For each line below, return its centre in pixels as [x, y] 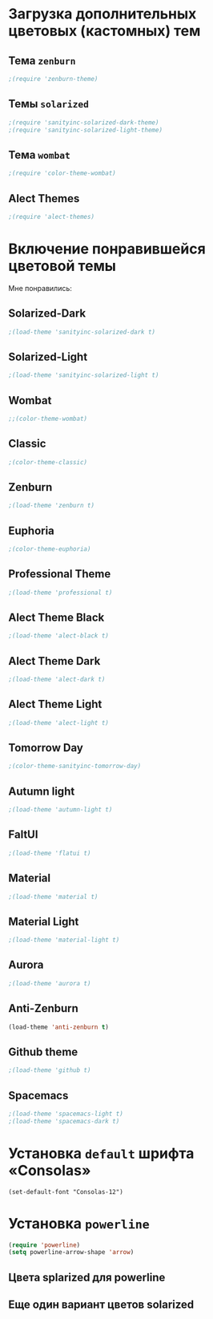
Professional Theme [60, 574]
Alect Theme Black [56, 617]
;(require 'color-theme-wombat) [62, 173]
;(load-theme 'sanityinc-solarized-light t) [84, 375]
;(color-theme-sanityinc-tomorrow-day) [75, 767]
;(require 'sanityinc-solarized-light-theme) [85, 130]
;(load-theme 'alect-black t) [59, 636]
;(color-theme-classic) [48, 462]
